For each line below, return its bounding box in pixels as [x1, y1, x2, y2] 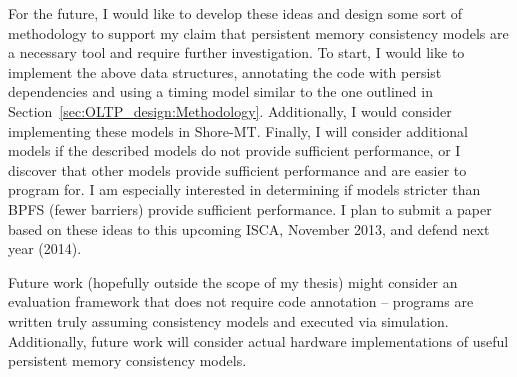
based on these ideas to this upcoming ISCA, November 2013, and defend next [8, 218, 490, 239]
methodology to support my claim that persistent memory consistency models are [8, 22, 509, 43]
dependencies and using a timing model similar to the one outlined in [8, 81, 433, 102]
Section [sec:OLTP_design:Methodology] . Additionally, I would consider [8, 100, 452, 121]
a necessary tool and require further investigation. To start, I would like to [8, 42, 465, 63]
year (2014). [8, 238, 82, 259]
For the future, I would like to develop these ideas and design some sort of [8, 3, 463, 23]
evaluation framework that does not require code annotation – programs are [8, 291, 474, 312]
